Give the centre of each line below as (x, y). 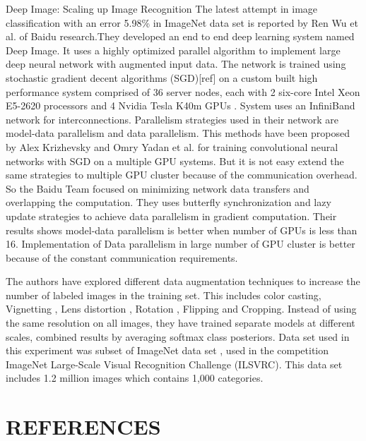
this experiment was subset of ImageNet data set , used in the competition (167, 350)
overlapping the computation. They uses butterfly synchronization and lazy (169, 202)
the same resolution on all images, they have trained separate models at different (181, 323)
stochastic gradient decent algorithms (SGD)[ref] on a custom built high (162, 77)
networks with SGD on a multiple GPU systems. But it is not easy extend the (175, 161)
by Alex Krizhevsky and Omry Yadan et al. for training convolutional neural (172, 146)
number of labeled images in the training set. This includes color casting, (164, 295)
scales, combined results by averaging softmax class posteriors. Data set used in (178, 336)
